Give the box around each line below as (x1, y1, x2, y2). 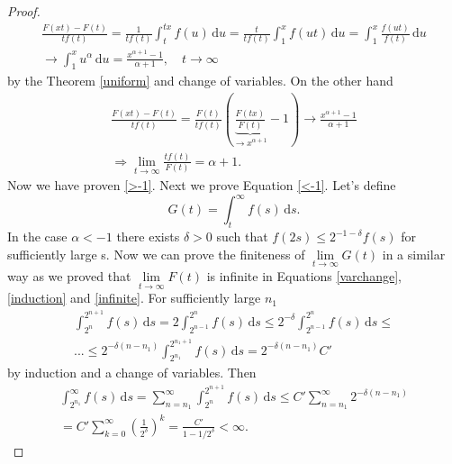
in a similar (382, 244, 446, 263)
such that (216, 227, 268, 246)
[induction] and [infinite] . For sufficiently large (7, 288, 261, 307)
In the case (7, 227, 68, 246)
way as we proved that (7, 266, 131, 285)
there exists (116, 227, 180, 246)
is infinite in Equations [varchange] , (206, 266, 402, 285)
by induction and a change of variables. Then (7, 363, 257, 382)
